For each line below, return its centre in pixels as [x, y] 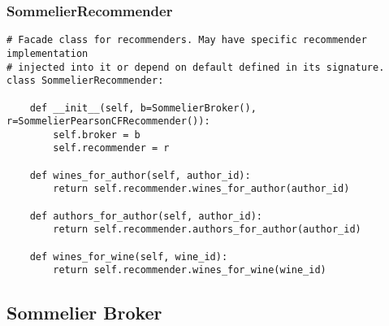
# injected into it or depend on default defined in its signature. [196, 67]
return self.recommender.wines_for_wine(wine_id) [190, 270]
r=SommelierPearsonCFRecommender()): [108, 122]
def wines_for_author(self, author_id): [140, 175]
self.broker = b [97, 135]
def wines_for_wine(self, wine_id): [129, 256]
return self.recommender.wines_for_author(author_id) [201, 189]
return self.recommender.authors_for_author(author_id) [207, 230]
